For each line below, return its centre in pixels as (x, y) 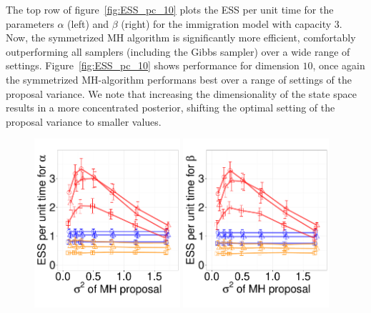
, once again (339, 65)
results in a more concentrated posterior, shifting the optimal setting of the (170, 108)
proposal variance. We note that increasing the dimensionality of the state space (181, 93)
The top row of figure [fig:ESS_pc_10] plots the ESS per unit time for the (170, 9)
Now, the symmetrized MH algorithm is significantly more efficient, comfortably (181, 38)
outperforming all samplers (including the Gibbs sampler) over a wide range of (178, 51)
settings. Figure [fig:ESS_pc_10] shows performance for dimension (153, 65)
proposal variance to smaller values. (84, 121)
